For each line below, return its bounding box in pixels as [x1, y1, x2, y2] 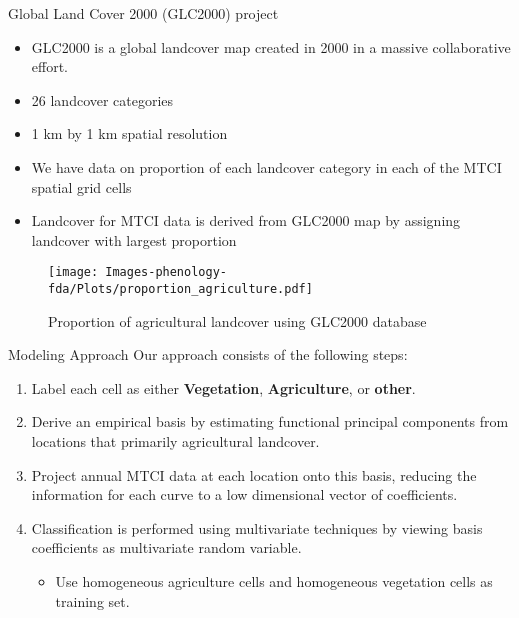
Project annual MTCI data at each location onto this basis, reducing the [31, 464, 477, 485]
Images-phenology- [105, 265, 227, 280]
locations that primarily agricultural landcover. [31, 431, 320, 452]
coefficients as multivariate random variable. [31, 537, 302, 558]
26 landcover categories [31, 89, 174, 110]
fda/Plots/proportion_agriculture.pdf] [48, 282, 313, 296]
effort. [31, 56, 69, 77]
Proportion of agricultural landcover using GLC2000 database [48, 310, 427, 331]
